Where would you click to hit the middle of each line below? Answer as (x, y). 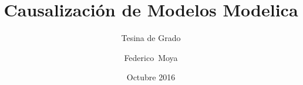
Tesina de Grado (151, 38)
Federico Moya (151, 57)
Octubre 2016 (151, 77)
